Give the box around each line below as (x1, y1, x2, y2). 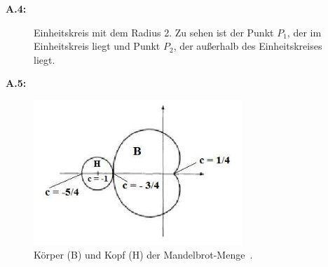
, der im (287, 25, 322, 39)
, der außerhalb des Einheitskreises (173, 39, 322, 53)
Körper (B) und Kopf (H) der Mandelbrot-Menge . (34, 247, 253, 261)
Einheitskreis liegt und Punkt (34, 39, 160, 53)
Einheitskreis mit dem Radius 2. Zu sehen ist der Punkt (34, 25, 274, 39)
